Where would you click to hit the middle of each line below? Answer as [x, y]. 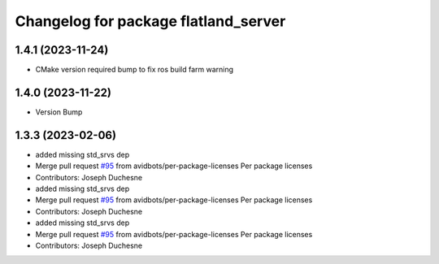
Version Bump [59, 112]
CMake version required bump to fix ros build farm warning [135, 70]
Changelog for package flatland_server [150, 21]
